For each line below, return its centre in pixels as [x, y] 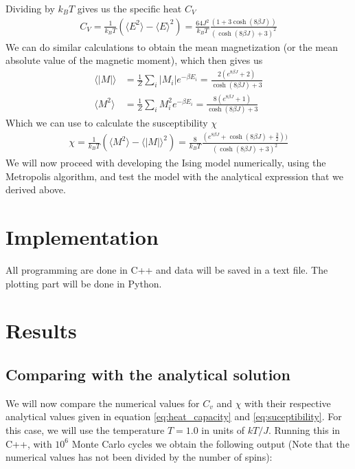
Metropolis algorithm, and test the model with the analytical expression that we [174, 176]
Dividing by [30, 8]
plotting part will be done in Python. [84, 283]
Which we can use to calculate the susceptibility [107, 123]
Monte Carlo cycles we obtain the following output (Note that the [210, 443]
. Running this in [304, 429]
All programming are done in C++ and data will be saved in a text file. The [167, 270]
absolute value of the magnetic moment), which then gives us [134, 60]
